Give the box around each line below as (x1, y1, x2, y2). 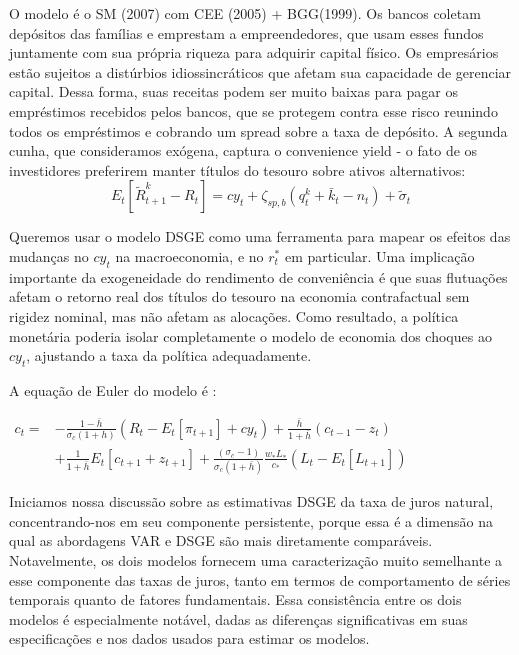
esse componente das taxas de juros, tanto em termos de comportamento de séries (9, 569, 511, 590)
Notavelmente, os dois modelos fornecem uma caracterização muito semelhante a (9, 549, 503, 570)
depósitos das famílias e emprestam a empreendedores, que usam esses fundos (9, 22, 484, 43)
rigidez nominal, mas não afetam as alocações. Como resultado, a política (9, 305, 459, 326)
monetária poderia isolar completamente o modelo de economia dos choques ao (9, 325, 492, 346)
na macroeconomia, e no (115, 245, 264, 266)
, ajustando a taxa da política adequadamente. (26, 345, 312, 366)
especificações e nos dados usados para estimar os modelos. (9, 628, 370, 649)
